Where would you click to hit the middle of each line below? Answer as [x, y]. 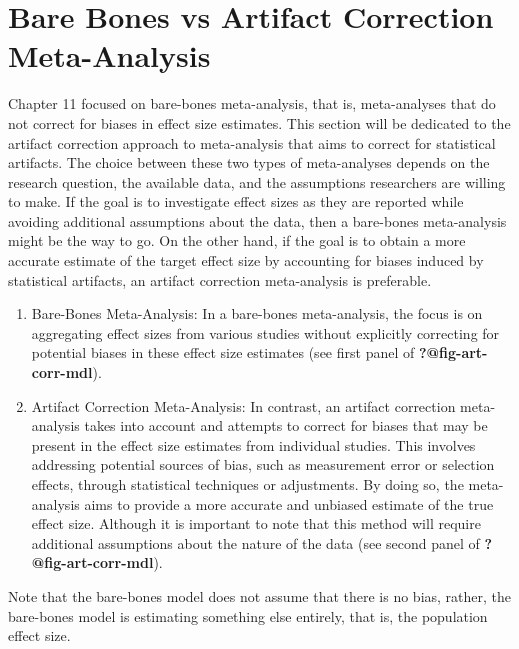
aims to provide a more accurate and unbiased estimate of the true [289, 503]
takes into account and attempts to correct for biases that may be [286, 425]
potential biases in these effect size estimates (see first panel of [223, 352]
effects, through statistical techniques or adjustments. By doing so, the [247, 484]
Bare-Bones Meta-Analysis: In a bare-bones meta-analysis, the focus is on [257, 313]
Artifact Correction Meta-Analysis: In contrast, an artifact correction [243, 405]
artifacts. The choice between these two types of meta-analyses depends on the [249, 162]
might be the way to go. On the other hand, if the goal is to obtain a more [237, 240]
